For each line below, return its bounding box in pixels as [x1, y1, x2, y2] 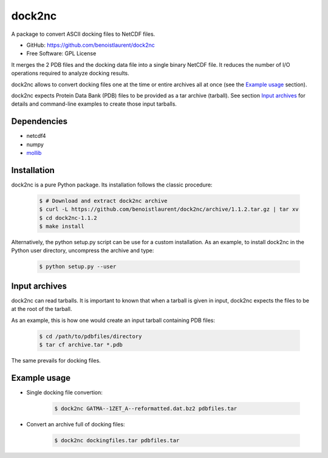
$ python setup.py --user [39, 263, 117, 270]
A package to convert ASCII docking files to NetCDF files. [11, 30, 155, 38]
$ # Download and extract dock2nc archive [39, 197, 168, 204]
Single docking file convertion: [26, 389, 103, 396]
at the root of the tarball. [11, 306, 72, 313]
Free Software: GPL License [26, 50, 97, 57]
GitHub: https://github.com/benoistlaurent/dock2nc [26, 41, 155, 49]
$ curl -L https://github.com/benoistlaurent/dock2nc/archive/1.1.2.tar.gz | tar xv [39, 206, 299, 213]
